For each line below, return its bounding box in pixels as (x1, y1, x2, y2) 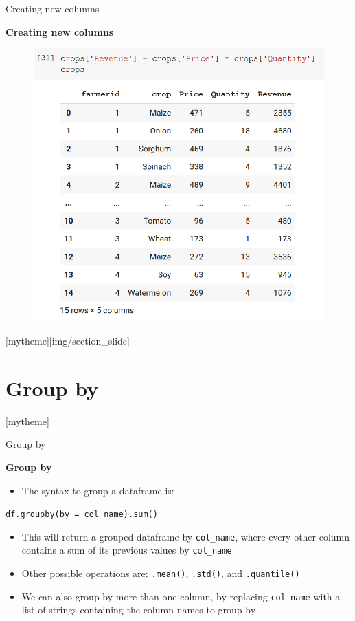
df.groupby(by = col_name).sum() (5, 510, 158, 520)
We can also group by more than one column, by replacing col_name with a (21, 589, 341, 603)
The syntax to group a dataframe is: (21, 483, 174, 497)
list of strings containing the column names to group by (21, 602, 256, 617)
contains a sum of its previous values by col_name (21, 543, 232, 557)
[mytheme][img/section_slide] (5, 334, 130, 348)
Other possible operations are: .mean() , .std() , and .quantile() (21, 566, 300, 580)
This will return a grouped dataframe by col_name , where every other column (21, 529, 350, 543)
